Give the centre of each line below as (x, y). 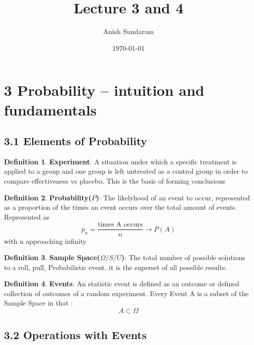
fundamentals (50, 109)
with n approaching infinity (45, 241)
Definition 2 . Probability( (48, 197)
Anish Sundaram (128, 31)
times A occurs (120, 225)
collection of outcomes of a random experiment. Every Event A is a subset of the (127, 293)
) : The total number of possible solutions (183, 257)
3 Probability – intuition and (104, 90)
